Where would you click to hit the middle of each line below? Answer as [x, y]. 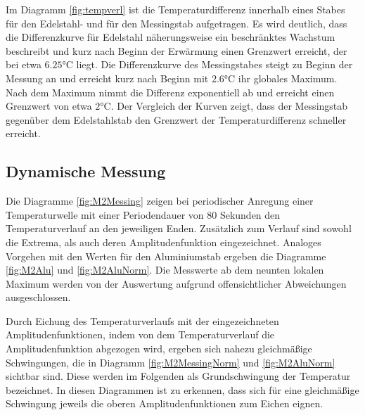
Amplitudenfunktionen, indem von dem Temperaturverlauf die [140, 334]
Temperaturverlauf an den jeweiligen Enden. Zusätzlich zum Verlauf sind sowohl [179, 228]
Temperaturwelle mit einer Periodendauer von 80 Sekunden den [143, 214]
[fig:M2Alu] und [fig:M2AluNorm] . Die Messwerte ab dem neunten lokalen [165, 270]
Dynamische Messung [86, 171]
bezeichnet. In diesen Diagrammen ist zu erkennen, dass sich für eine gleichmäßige [182, 389]
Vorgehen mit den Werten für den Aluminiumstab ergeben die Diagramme [166, 256]
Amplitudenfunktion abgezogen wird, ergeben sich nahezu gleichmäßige [159, 349]
